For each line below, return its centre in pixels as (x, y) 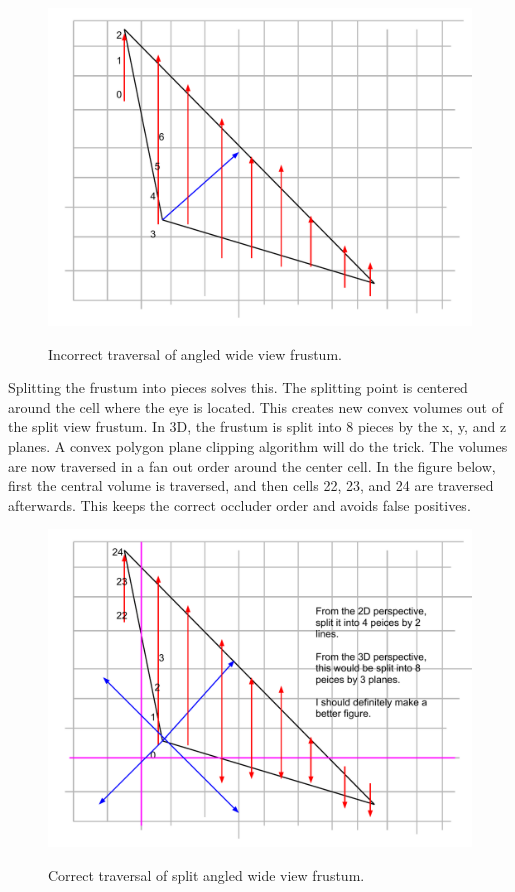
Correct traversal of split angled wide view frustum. (206, 874)
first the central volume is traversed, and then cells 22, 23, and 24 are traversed (251, 485)
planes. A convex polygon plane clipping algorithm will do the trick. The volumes (258, 445)
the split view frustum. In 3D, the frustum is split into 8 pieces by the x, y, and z (257, 426)
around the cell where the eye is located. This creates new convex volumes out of (256, 406)
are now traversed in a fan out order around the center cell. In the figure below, (252, 465)
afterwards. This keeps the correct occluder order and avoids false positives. (239, 504)
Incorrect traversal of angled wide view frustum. (195, 353)
